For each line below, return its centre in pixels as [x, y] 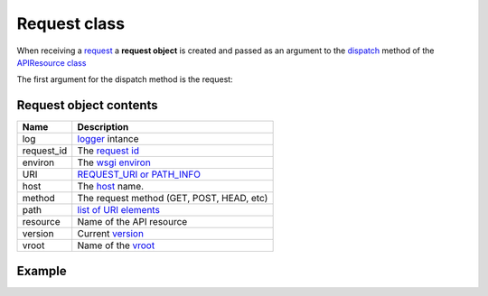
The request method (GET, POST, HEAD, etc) [173, 199]
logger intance [108, 139]
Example [42, 271]
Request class [71, 23]
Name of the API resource [132, 222]
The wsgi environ [114, 162]
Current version [111, 234]
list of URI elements [118, 210]
